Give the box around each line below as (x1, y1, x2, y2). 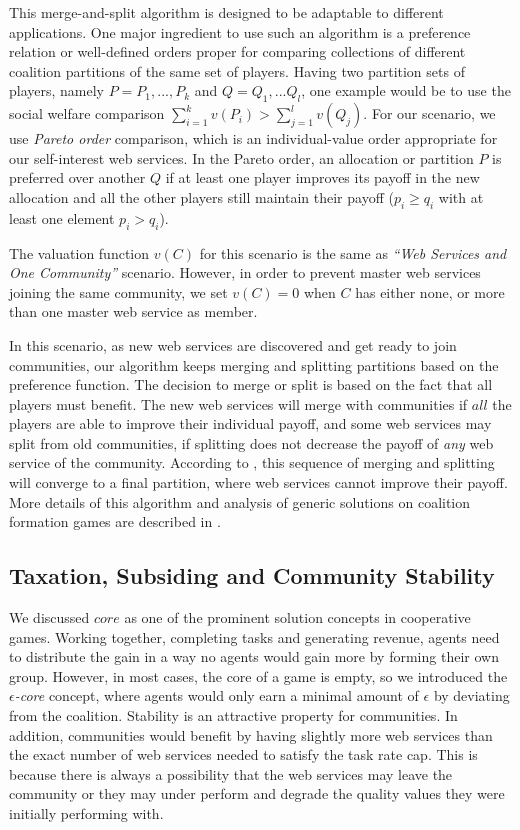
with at (438, 186, 484, 207)
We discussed (9, 607, 90, 628)
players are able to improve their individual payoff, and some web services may (9, 413, 492, 434)
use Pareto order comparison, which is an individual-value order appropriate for (9, 128, 498, 149)
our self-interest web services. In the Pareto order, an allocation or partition (9, 147, 474, 168)
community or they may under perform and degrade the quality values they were (9, 783, 505, 804)
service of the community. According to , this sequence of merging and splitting (9, 452, 495, 473)
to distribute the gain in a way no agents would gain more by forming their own (9, 646, 499, 667)
